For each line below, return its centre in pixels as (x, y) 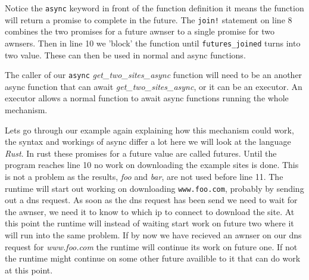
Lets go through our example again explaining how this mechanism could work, (149, 130)
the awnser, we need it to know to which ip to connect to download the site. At (150, 211)
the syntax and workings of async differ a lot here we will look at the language (148, 141)
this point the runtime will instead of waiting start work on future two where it (149, 223)
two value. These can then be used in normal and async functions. (125, 55)
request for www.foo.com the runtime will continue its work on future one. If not (151, 246)
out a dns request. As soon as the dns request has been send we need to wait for (151, 200)
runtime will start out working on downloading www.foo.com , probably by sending (154, 188)
